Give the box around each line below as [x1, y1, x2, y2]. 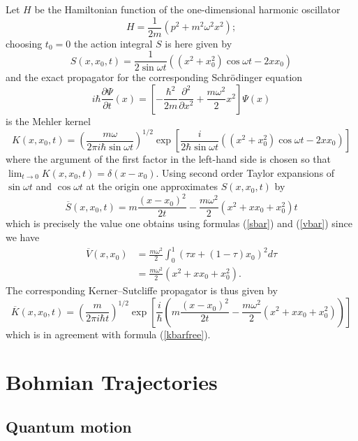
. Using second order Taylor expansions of [156, 165, 335, 180]
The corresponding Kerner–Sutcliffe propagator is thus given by [6, 282, 278, 297]
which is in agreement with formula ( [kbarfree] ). [6, 326, 211, 341]
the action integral [73, 36, 153, 50]
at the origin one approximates [86, 179, 218, 194]
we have [6, 229, 40, 244]
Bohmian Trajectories [6, 368, 218, 396]
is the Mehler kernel [6, 113, 91, 128]
